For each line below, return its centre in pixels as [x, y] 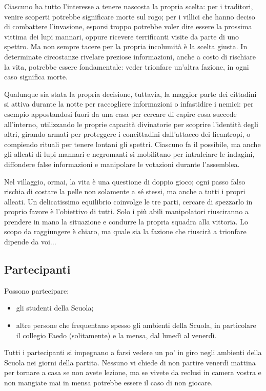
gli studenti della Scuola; [55, 308]
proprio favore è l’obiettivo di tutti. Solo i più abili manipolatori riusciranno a [126, 211]
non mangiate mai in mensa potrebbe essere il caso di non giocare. [108, 383]
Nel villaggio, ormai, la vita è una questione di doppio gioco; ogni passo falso [125, 181]
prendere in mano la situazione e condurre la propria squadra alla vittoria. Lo [126, 221]
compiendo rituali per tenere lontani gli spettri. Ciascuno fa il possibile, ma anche [132, 144]
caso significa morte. [36, 77]
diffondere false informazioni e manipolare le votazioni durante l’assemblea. [122, 164]
